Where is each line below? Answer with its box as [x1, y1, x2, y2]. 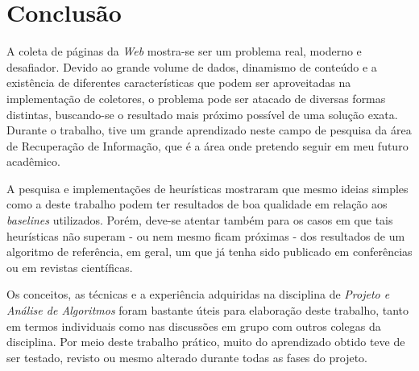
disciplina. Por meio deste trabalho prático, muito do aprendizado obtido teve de [6, 333, 405, 350]
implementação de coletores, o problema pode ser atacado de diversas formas [6, 89, 386, 106]
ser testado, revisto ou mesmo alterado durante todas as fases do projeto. [6, 348, 367, 365]
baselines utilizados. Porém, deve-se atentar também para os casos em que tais [6, 212, 393, 229]
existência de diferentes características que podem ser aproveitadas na [6, 74, 351, 91]
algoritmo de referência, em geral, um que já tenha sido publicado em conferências [6, 243, 413, 260]
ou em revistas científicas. [6, 258, 133, 275]
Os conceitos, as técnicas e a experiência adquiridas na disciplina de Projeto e [6, 286, 390, 303]
